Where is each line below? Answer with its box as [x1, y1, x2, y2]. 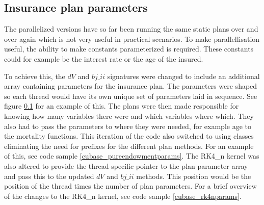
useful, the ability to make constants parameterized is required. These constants [4, 43, 254, 54]
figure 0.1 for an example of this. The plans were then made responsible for [4, 100, 239, 111]
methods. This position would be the [136, 170, 251, 181]
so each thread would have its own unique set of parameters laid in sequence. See [4, 90, 257, 101]
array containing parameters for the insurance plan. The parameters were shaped [4, 81, 257, 91]
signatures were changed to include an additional [107, 70, 260, 81]
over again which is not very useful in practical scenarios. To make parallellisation [4, 33, 260, 44]
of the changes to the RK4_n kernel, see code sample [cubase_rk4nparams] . [4, 190, 242, 201]
